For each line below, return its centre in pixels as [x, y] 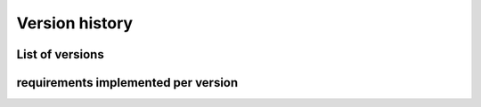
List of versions [60, 54]
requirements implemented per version [127, 83]
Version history [75, 23]
